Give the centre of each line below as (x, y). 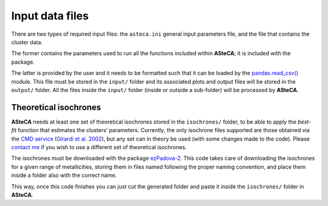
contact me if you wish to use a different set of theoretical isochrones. (99, 147)
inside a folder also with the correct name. (64, 175)
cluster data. (27, 42)
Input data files (50, 16)
